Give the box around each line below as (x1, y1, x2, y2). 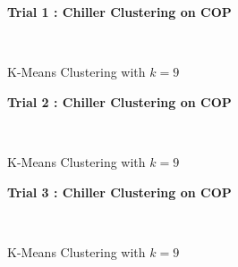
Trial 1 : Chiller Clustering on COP (7, 3, 232, 21)
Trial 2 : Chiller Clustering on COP (7, 92, 232, 111)
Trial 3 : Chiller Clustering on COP (7, 182, 232, 201)
